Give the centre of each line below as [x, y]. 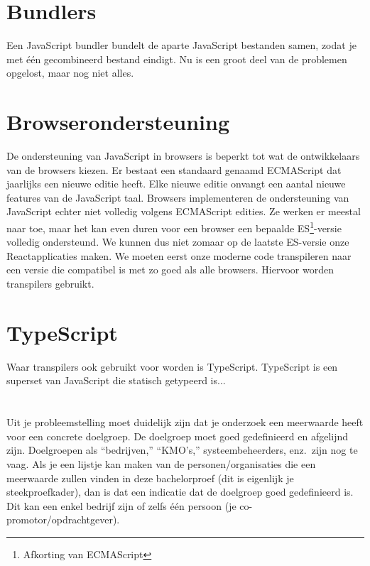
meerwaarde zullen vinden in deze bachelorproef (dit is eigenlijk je [150, 478]
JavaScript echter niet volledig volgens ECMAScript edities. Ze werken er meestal [184, 211]
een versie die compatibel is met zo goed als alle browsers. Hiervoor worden [170, 270]
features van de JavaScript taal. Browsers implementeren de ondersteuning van [178, 197]
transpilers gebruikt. [50, 284]
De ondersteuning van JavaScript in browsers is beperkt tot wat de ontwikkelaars [183, 156]
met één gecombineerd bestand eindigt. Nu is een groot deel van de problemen [177, 59]
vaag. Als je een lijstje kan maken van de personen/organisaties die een [161, 463]
